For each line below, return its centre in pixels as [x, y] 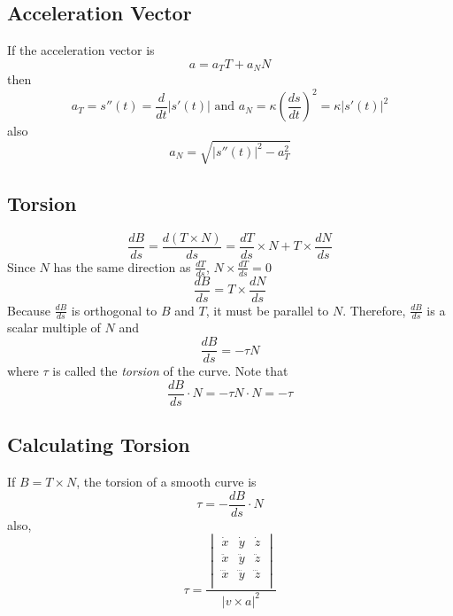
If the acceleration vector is [81, 50]
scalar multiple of [54, 327]
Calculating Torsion [99, 444]
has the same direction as [122, 266]
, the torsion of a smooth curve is [166, 481]
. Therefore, [374, 310]
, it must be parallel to [267, 310]
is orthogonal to [114, 310]
